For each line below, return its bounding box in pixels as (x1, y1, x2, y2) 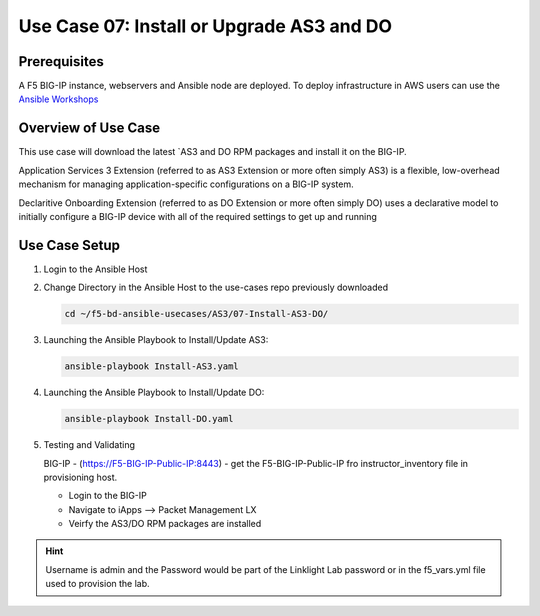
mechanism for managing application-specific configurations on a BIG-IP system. (18, 178, 354, 190)
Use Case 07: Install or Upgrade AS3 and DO (18, 15, 393, 37)
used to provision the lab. (45, 578, 150, 590)
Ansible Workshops (18, 93, 99, 105)
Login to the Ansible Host (43, 263, 148, 275)
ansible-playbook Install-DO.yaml (64, 413, 234, 425)
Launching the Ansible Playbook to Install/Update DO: (43, 386, 265, 399)
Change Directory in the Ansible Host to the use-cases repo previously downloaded (43, 281, 389, 294)
